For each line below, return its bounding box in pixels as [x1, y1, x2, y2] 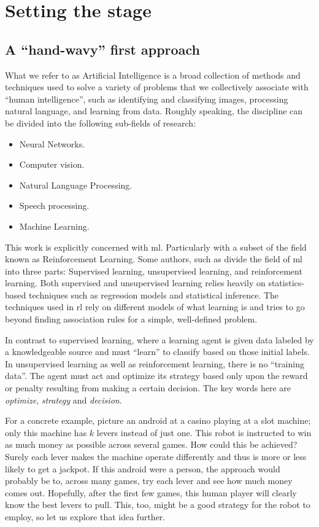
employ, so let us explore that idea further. [5, 510, 166, 523]
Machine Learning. [19, 219, 90, 232]
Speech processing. [19, 199, 90, 212]
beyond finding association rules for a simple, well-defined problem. [5, 313, 258, 326]
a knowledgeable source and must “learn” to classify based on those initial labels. [5, 345, 310, 358]
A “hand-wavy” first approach [5, 39, 200, 58]
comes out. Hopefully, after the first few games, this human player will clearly [5, 486, 297, 499]
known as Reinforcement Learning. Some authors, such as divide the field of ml [5, 252, 302, 265]
